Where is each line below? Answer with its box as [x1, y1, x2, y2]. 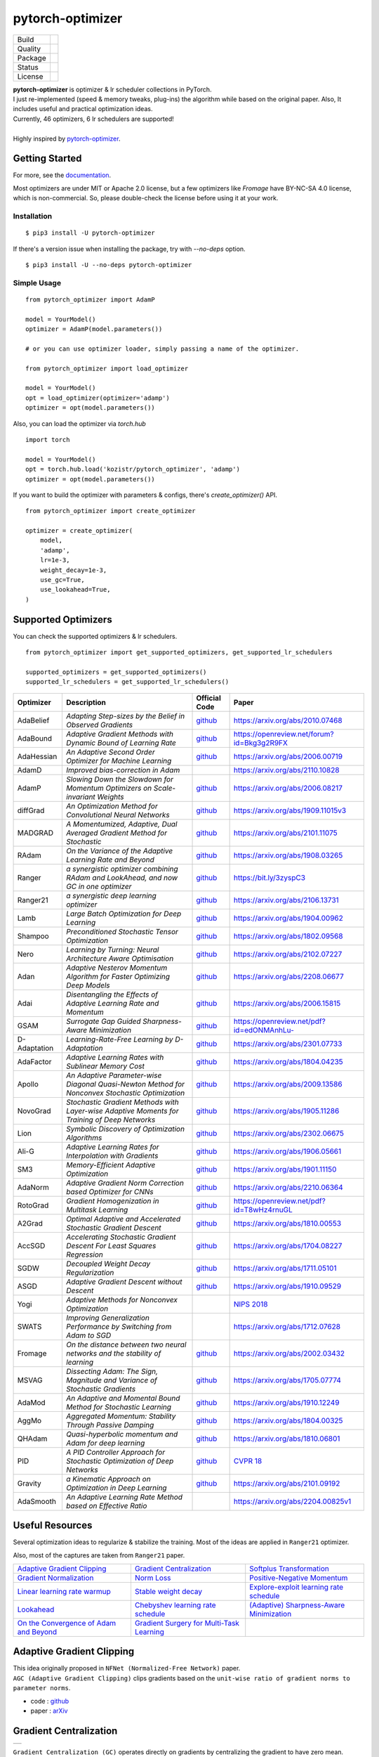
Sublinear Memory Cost [65, 1061, 145, 1071]
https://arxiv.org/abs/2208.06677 [233, 971, 344, 981]
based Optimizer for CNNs [65, 1186, 154, 1196]
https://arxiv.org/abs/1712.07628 [233, 1321, 340, 1331]
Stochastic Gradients [65, 1384, 136, 1394]
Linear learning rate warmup [17, 1586, 112, 1596]
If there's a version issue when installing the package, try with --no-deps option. [13, 245, 246, 253]
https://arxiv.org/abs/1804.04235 [233, 1056, 343, 1066]
